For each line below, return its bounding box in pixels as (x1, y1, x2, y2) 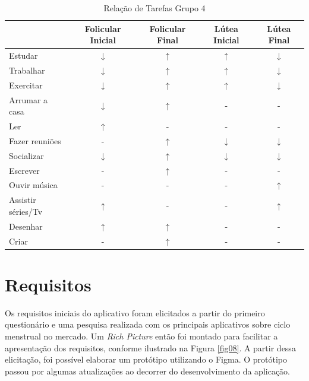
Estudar (9, 49, 38, 62)
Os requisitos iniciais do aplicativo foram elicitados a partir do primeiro (5, 306, 265, 319)
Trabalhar (9, 63, 45, 76)
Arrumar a (9, 93, 48, 106)
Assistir (9, 193, 36, 206)
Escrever (9, 164, 40, 176)
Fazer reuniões (9, 134, 61, 147)
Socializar (9, 149, 44, 161)
